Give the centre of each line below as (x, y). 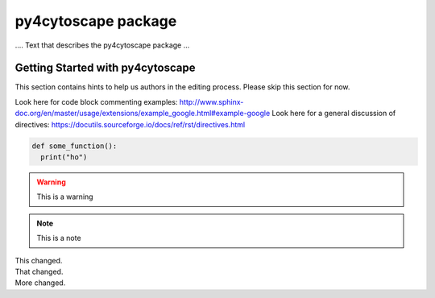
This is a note (59, 238)
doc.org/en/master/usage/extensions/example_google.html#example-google (143, 114)
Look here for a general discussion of (334, 114)
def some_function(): (75, 146)
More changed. (40, 283)
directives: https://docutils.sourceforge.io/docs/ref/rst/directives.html (130, 124)
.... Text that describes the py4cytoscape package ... (102, 45)
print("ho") (64, 157)
